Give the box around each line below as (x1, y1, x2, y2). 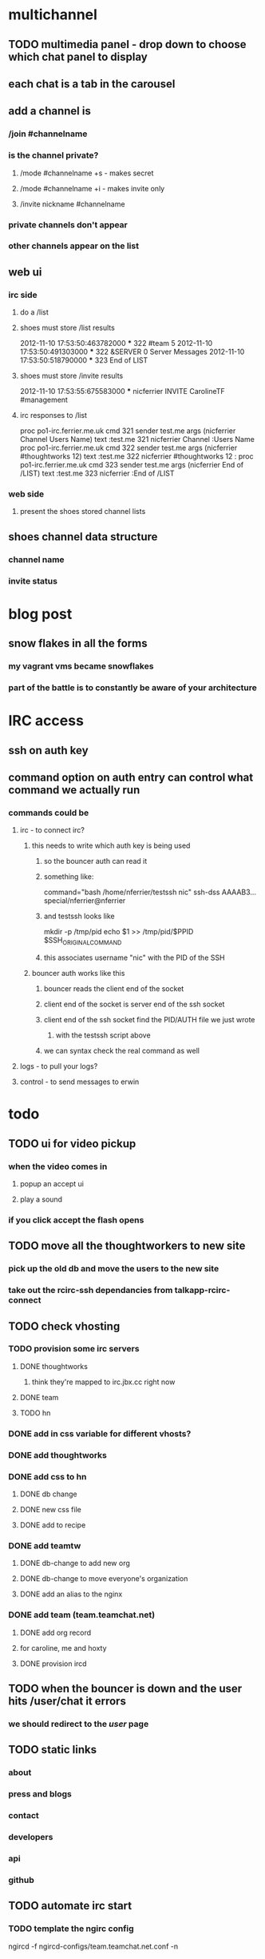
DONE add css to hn (8, 1471, 87, 1482)
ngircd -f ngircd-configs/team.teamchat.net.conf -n (8, 1941, 178, 1951)
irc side (8, 289, 38, 300)
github (8, 1874, 34, 1885)
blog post (8, 604, 73, 623)
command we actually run (8, 783, 140, 797)
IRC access (8, 712, 84, 730)
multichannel (8, 6, 98, 24)
